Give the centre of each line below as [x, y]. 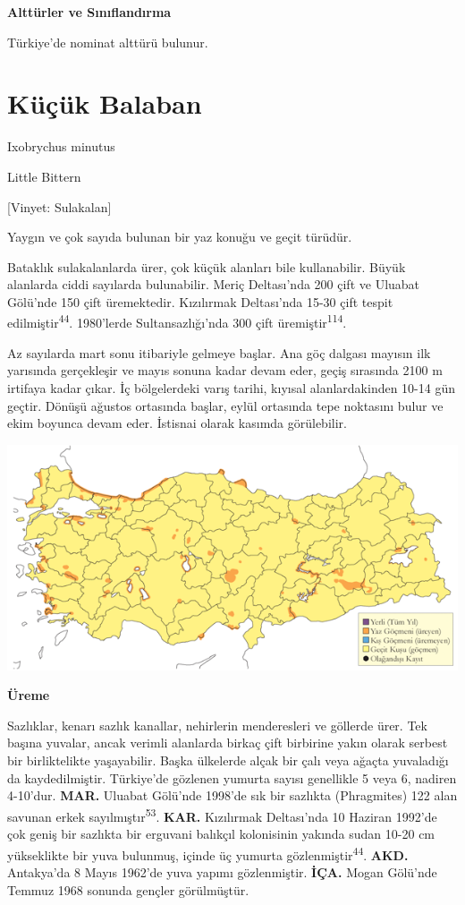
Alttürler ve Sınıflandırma [89, 12]
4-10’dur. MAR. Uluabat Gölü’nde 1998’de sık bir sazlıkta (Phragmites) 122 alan [232, 795]
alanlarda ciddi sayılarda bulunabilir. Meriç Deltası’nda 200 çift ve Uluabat [214, 284]
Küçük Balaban [105, 103]
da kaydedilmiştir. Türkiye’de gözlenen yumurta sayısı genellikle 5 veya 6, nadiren [232, 777]
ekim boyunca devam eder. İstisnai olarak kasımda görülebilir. [177, 423]
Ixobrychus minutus [61, 146]
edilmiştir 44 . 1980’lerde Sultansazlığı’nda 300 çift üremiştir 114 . [177, 321]
